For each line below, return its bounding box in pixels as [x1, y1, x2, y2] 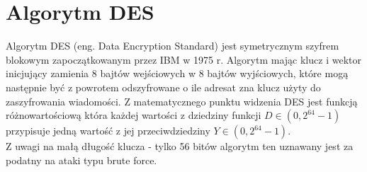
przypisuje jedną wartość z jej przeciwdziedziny [6, 123, 210, 138]
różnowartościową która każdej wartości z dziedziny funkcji [6, 108, 261, 122]
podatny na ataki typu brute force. [6, 152, 157, 167]
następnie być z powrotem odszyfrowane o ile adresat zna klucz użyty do [6, 79, 321, 94]
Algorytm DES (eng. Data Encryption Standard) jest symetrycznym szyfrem [6, 38, 339, 53]
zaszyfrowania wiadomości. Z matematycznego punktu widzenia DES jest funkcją [6, 93, 358, 108]
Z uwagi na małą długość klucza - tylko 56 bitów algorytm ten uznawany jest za [6, 139, 354, 154]
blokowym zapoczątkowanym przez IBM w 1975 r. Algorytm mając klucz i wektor [6, 52, 361, 67]
